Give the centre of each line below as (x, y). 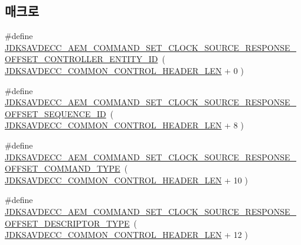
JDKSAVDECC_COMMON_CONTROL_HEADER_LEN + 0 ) (124, 70)
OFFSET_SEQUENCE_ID (55, 113)
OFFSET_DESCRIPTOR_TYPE (67, 223)
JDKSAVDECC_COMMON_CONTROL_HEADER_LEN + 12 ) (126, 235)
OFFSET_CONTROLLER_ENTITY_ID (81, 59)
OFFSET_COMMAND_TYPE (63, 168)
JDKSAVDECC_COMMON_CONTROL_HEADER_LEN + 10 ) (126, 180)
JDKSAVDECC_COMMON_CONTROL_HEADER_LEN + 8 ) (124, 125)
